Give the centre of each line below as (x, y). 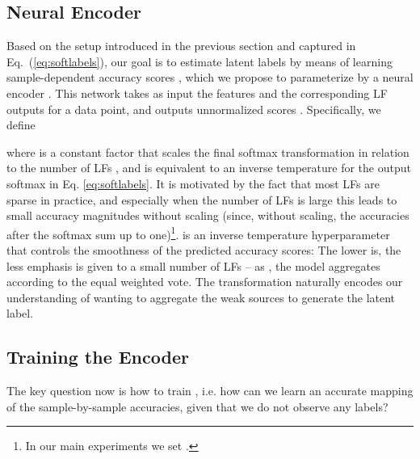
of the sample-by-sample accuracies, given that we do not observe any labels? (197, 406)
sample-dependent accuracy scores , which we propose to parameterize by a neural (210, 77)
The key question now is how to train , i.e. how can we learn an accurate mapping (210, 391)
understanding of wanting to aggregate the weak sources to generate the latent (201, 297)
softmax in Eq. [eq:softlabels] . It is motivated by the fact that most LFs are (193, 183)
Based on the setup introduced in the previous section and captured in (181, 46)
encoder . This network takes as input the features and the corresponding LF (197, 93)
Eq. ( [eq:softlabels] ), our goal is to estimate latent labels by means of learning (199, 61)
